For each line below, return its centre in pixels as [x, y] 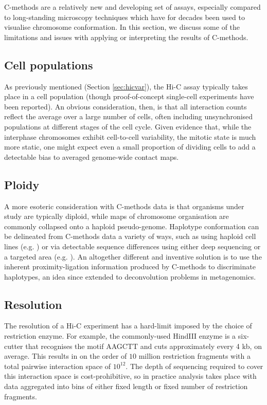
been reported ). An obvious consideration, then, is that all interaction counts [126, 106]
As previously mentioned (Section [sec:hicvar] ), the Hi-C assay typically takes [126, 86]
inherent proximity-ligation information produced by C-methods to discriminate [130, 266]
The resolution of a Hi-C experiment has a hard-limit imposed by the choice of [128, 326]
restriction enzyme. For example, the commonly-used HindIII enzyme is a [120, 336]
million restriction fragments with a [194, 356]
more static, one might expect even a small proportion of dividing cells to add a [130, 147]
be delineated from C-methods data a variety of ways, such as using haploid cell [130, 236]
